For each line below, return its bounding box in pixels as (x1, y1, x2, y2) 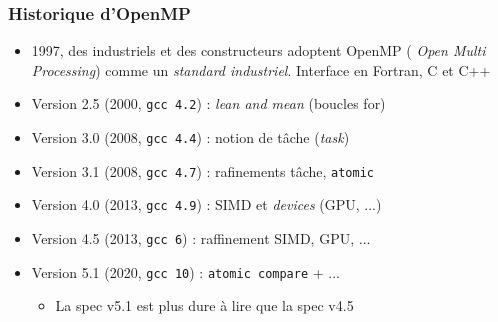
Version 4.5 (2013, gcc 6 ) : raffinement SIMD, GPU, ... (31, 228, 371, 249)
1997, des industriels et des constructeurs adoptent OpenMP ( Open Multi (31, 40, 486, 61)
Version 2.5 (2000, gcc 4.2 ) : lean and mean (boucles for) (31, 93, 386, 114)
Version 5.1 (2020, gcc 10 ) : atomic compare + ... (31, 261, 341, 282)
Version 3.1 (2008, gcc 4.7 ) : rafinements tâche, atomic (31, 160, 374, 181)
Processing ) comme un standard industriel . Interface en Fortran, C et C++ (31, 59, 491, 80)
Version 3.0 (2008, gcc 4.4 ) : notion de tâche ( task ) (31, 127, 350, 148)
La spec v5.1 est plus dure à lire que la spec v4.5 (55, 295, 354, 316)
